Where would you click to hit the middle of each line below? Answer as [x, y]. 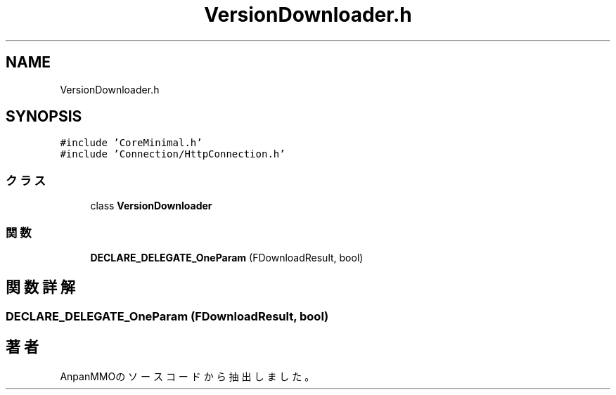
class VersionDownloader [151, 206]
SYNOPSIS [44, 117]
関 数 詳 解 [40, 287]
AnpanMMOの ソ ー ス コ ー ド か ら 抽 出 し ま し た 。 [187, 376]
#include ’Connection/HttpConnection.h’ [173, 154]
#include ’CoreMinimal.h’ [131, 143]
